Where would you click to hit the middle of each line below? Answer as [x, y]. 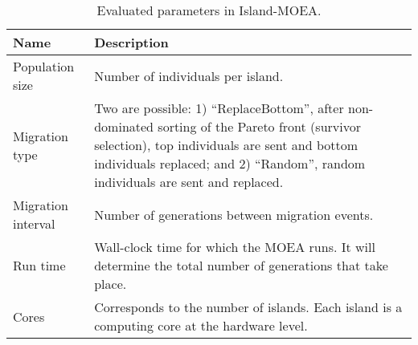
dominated [124, 126]
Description [131, 42]
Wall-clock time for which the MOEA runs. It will [235, 247]
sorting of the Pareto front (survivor [259, 126]
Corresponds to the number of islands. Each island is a [248, 307]
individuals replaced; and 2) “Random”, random [230, 163]
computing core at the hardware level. [201, 325]
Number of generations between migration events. [234, 214]
